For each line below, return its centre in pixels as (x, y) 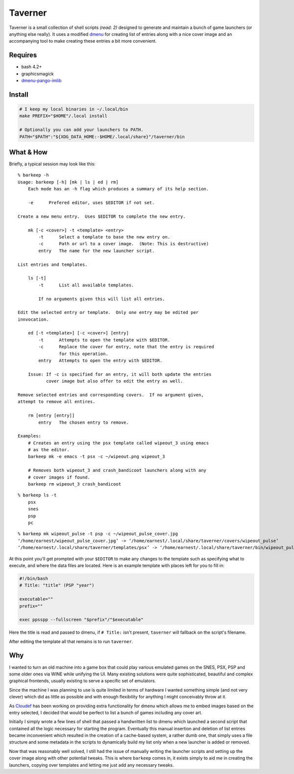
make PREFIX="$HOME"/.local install (63, 116)
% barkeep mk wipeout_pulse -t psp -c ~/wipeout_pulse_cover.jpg (98, 534)
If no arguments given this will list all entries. (102, 299)
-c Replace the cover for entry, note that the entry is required (126, 347)
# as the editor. (49, 450)
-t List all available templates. (86, 285)
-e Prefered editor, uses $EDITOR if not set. (91, 203)
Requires (23, 55)
